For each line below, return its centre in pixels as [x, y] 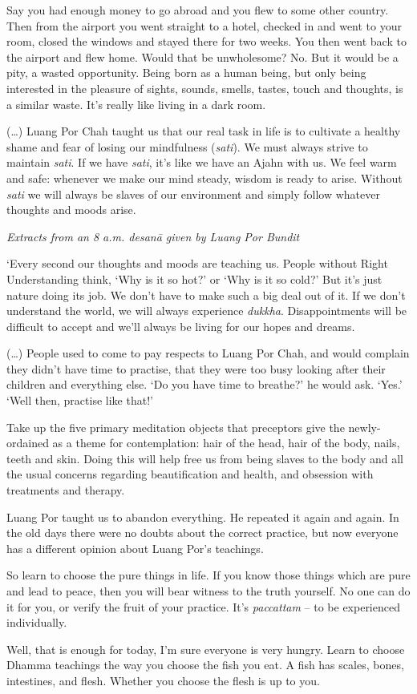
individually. [37, 622]
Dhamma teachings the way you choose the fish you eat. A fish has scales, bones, [205, 665]
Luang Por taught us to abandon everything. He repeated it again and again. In [203, 516]
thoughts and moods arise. [71, 210]
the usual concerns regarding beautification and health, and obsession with [190, 474]
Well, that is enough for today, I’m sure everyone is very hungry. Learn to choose [206, 649]
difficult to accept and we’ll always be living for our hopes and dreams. [181, 326]
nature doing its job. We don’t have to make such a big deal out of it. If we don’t [206, 295]
